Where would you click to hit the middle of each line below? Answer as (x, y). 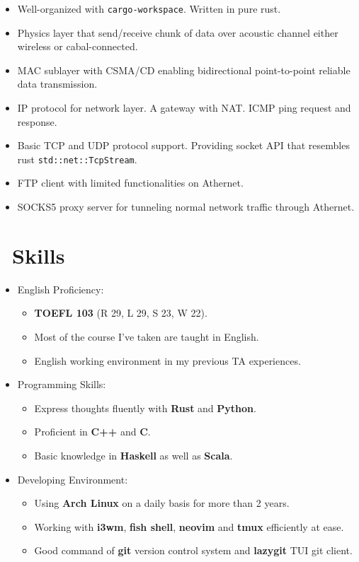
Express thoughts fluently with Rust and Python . (145, 408)
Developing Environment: (73, 479)
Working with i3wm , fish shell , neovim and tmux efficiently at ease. (189, 526)
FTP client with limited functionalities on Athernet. (130, 183)
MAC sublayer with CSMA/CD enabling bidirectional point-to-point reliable (184, 70)
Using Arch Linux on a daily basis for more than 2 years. (162, 503)
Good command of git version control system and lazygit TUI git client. (193, 550)
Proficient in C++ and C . (92, 432)
